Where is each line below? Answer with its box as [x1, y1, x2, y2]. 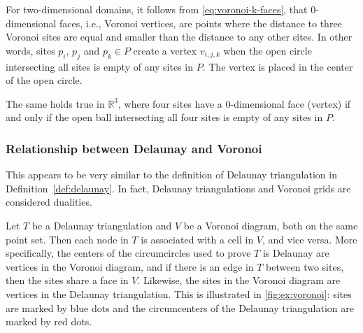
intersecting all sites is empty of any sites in [6, 59, 194, 73]
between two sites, [266, 259, 344, 274]
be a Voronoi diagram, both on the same [183, 218, 358, 232]
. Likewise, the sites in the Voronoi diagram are [137, 273, 341, 288]
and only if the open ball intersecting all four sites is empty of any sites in [6, 110, 323, 125]
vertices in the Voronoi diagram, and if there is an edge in [6, 259, 254, 274]
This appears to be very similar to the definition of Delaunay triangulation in [6, 167, 337, 182]
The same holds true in [6, 96, 105, 111]
